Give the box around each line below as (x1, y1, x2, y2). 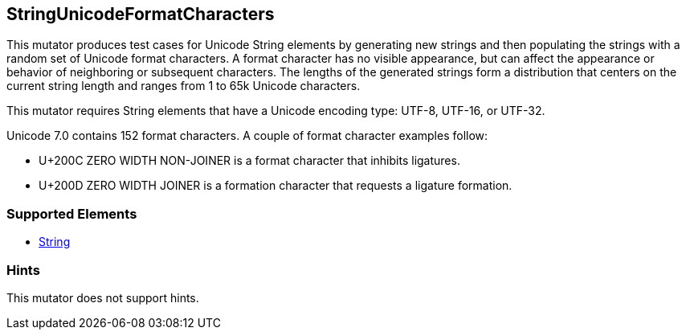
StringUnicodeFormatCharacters (6, 4, 275, 24)
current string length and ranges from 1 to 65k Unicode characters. (6, 79, 361, 93)
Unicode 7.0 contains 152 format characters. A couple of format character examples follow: (6, 129, 488, 143)
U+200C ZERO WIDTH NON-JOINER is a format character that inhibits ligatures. (39, 154, 460, 168)
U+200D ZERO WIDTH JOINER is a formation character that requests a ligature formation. (39, 178, 512, 193)
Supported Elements (6, 205, 137, 222)
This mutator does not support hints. (6, 290, 199, 305)
